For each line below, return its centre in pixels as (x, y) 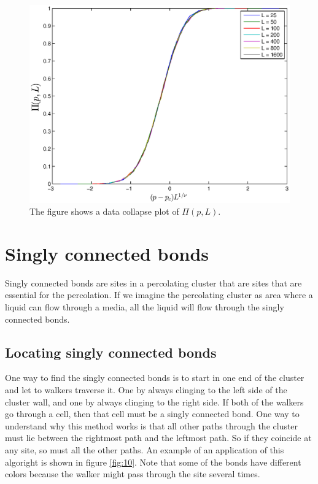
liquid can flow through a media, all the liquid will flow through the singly (145, 307)
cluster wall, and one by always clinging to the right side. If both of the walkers (154, 401)
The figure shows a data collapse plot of (104, 211)
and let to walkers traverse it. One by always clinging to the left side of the (146, 390)
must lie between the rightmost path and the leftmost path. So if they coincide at (158, 438)
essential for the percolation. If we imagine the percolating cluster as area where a (159, 295)
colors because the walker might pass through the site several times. (133, 474)
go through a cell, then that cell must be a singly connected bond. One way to (152, 414)
